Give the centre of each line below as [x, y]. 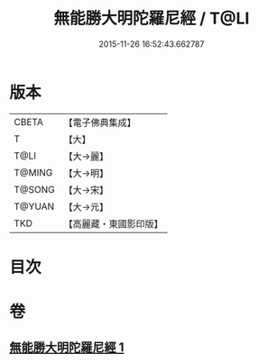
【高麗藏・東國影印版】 [114, 223]
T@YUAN [34, 206]
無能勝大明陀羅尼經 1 [67, 348]
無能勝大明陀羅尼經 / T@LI [152, 18]
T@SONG [35, 189]
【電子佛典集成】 [100, 123]
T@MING [33, 172]
